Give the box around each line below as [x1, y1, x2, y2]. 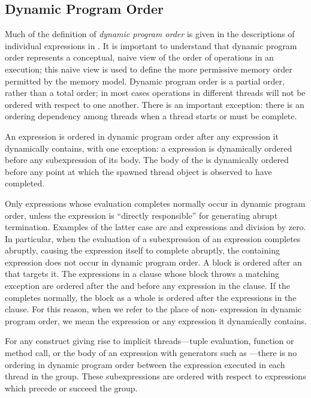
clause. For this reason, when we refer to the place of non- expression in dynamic [5, 303, 302, 315]
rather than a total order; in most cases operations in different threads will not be [5, 86, 306, 99]
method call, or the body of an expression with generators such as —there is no [5, 346, 297, 359]
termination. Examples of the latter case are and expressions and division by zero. [5, 221, 306, 233]
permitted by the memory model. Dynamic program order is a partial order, [5, 74, 285, 87]
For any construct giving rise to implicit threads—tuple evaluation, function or [5, 334, 294, 347]
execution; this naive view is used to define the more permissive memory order [5, 62, 292, 75]
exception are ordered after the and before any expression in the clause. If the [5, 279, 291, 292]
